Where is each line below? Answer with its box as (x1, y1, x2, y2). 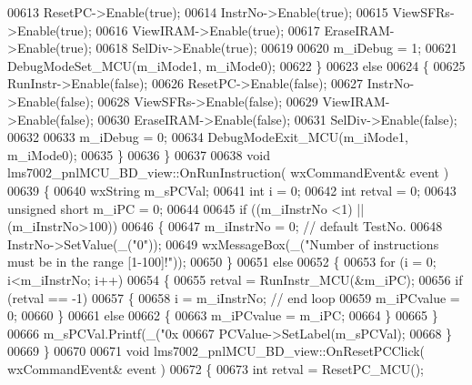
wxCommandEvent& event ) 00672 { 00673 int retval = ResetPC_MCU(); (7, 359, 425, 378)
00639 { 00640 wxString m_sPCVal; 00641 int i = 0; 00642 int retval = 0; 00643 (7, 180, 457, 199)
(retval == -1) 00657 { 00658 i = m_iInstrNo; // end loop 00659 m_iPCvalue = (7, 288, 460, 307)
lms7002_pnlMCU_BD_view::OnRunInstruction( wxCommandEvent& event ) (7, 163, 449, 182)
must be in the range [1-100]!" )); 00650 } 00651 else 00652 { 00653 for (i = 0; (7, 252, 437, 271)
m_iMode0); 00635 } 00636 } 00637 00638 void (7, 145, 270, 164)
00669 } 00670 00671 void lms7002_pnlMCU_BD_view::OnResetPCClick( (7, 341, 426, 360)
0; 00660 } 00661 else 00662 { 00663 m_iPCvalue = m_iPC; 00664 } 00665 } (7, 306, 438, 325)
